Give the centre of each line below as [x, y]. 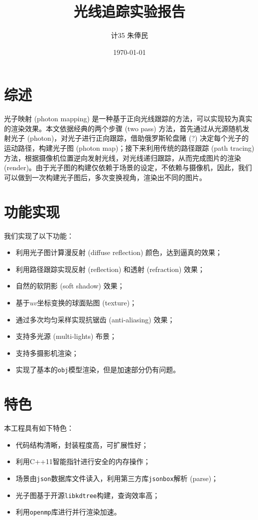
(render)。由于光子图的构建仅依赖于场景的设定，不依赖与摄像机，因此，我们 [128, 167]
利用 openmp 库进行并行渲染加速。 [68, 512]
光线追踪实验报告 [129, 11]
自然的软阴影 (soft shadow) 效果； [70, 286]
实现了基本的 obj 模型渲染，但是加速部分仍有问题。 [98, 370]
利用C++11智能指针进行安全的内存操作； [83, 461]
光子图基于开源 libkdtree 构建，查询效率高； [88, 495]
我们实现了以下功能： [39, 235]
